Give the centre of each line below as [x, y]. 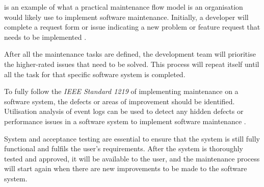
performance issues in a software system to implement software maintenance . [125, 121]
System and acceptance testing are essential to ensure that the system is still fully [132, 138]
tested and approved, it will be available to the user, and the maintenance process [132, 158]
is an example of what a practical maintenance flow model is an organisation [124, 7]
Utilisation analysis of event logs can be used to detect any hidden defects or [124, 111]
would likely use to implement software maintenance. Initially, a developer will [126, 17]
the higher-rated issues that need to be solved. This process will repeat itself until [132, 64]
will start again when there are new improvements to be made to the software [126, 168]
